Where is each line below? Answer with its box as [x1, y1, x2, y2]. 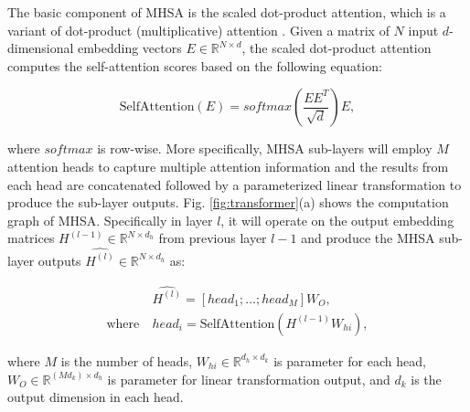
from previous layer [158, 228, 267, 248]
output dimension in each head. [7, 387, 184, 407]
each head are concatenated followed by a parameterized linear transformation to [7, 174, 462, 194]
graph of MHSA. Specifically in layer [7, 210, 213, 229]
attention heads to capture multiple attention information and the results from [7, 156, 449, 175]
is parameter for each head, [273, 351, 426, 370]
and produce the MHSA [301, 228, 435, 248]
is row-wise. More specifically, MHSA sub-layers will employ [97, 139, 433, 158]
